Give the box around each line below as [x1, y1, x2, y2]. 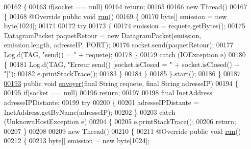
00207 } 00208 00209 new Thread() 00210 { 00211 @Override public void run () [4, 126, 241, 136]
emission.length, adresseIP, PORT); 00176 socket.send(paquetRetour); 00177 [4, 40, 233, 50]
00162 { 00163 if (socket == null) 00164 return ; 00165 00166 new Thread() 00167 [4, 1, 247, 11]
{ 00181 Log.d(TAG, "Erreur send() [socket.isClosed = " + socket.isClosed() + [4, 59, 240, 69]
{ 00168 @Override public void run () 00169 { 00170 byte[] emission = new [4, 11, 227, 21]
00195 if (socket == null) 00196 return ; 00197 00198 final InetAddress [4, 87, 212, 98]
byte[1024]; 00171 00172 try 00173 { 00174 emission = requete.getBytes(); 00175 [4, 21, 246, 31]
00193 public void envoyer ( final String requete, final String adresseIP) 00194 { [4, 78, 239, 88]
